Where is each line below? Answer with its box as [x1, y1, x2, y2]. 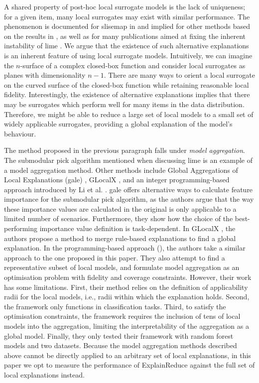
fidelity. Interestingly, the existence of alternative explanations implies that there [4, 89, 250, 100]
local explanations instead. [4, 369, 85, 380]
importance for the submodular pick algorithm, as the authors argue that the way [4, 194, 254, 204]
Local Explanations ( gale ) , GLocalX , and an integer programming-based [4, 174, 230, 185]
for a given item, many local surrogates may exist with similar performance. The [4, 11, 250, 21]
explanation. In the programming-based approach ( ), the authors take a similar [4, 243, 246, 253]
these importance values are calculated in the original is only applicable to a [4, 203, 237, 214]
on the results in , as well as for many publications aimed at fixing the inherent [4, 30, 246, 41]
